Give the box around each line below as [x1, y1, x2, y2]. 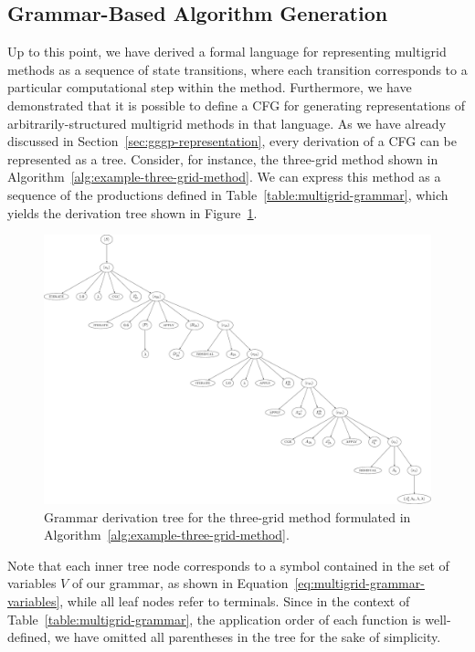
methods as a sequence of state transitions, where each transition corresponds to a [7, 59, 468, 79]
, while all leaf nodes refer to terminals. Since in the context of [59, 591, 410, 610]
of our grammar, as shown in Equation [71, 573, 289, 593]
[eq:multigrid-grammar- [294, 573, 425, 593]
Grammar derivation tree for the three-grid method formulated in [44, 507, 411, 526]
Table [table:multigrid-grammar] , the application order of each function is [7, 609, 421, 628]
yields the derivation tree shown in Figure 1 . [7, 203, 258, 222]
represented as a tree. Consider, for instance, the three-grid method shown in [7, 149, 438, 168]
